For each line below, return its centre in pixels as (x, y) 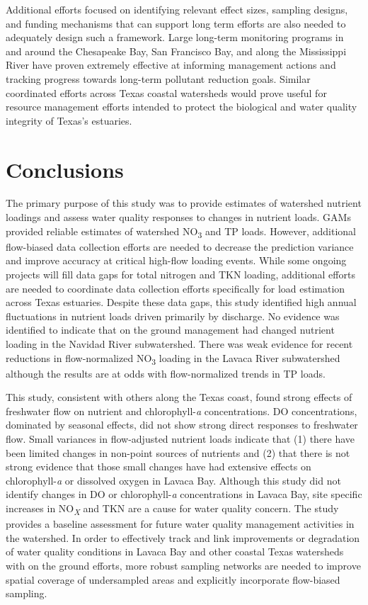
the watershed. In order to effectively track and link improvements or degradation (183, 537)
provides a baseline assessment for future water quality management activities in (180, 524)
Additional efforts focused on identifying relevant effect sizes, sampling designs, (177, 9)
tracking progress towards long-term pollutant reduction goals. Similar (158, 78)
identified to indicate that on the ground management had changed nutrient (170, 330)
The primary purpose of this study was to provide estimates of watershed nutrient (184, 203)
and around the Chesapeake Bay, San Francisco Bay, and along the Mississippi (176, 51)
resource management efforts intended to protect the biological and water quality (182, 107)
